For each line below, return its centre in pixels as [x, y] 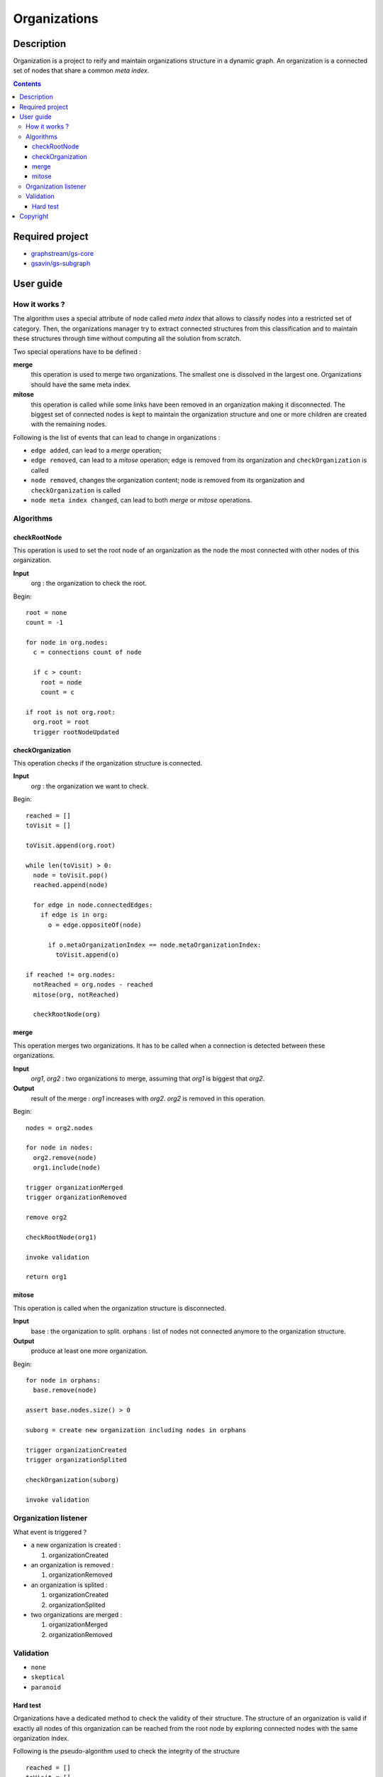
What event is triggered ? [50, 1532]
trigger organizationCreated [76, 1450]
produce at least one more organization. [89, 1351]
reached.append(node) [71, 885]
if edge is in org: [74, 915]
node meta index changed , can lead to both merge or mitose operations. [141, 500]
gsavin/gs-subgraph [61, 264]
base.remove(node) [65, 1390]
